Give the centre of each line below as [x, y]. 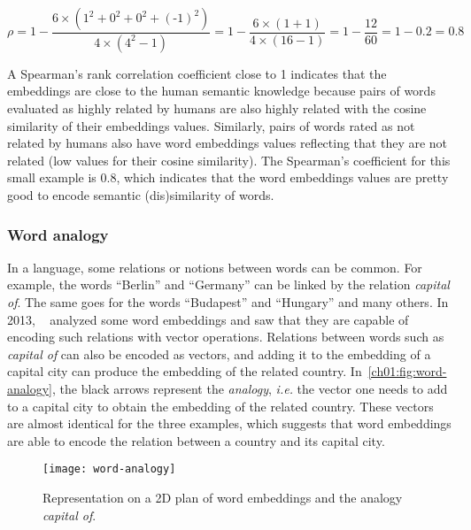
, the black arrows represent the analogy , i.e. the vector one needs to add [250, 388]
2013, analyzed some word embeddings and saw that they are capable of [208, 319]
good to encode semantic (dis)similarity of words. [141, 195]
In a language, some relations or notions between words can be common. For [215, 267]
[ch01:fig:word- [407, 371]
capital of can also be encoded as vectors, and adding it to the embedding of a [219, 353]
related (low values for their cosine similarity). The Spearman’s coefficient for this [229, 160]
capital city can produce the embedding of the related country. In [185, 371]
